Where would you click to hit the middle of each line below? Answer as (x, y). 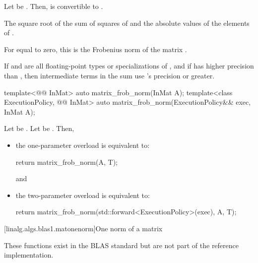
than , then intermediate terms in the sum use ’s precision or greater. (109, 75)
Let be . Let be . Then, (39, 128)
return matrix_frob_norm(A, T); (66, 162)
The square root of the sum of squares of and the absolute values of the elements (127, 23)
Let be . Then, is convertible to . (54, 6)
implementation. (29, 255)
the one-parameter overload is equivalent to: (83, 145)
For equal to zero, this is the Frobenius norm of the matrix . (96, 49)
